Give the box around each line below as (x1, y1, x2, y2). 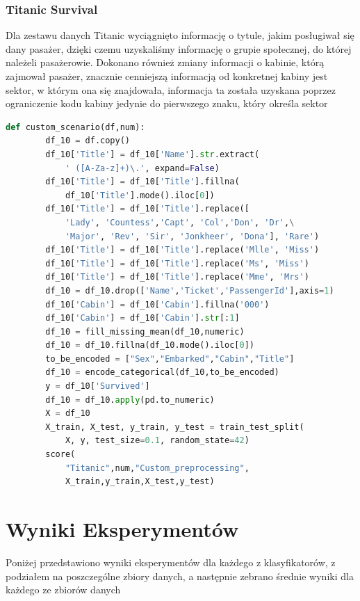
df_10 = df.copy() (45, 136, 130, 146)
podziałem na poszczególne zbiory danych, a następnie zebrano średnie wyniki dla (6, 568, 354, 583)
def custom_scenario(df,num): (6, 122, 145, 132)
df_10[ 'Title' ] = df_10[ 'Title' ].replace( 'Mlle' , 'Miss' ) (45, 245, 320, 255)
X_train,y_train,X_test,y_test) (65, 476, 215, 487)
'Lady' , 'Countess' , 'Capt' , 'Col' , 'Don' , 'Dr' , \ (65, 217, 295, 227)
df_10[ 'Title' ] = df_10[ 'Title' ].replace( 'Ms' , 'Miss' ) (45, 258, 309, 269)
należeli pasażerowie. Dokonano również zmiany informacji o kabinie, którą (6, 55, 325, 70)
